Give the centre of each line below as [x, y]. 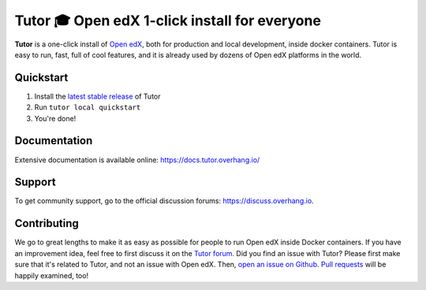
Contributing [47, 223]
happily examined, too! [52, 275]
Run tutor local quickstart [88, 107]
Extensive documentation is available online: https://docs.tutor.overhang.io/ [137, 160]
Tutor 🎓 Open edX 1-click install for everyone [168, 20]
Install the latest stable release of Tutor [97, 96]
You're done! [55, 118]
